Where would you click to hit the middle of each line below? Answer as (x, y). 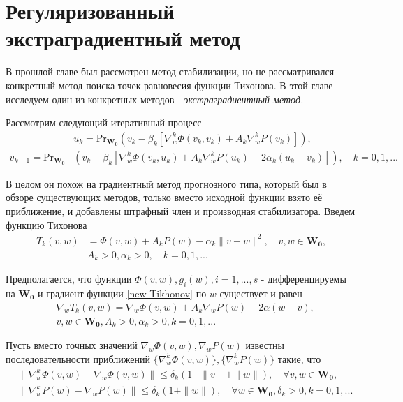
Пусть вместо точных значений (72, 345)
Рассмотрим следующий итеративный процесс (104, 122)
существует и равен (261, 293)
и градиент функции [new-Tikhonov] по (122, 293)
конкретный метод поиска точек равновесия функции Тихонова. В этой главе (169, 85)
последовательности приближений (78, 358)
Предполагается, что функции (69, 279)
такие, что (299, 358)
